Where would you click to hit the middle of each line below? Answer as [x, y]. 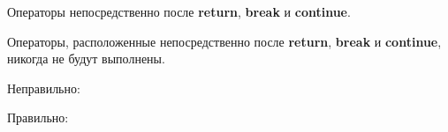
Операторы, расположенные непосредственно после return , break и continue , [224, 41]
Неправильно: [44, 88]
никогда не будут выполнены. [86, 59]
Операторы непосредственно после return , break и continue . [179, 11]
